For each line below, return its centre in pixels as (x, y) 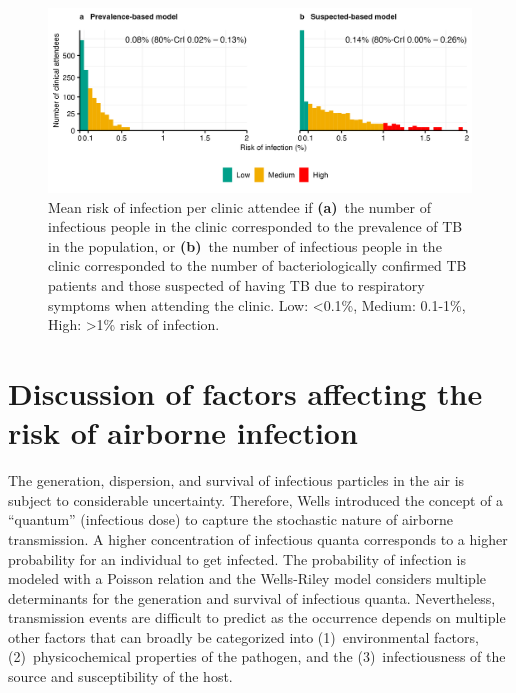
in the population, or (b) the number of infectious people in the (245, 245)
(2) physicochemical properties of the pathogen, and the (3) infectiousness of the (257, 656)
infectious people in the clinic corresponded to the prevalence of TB (255, 226)
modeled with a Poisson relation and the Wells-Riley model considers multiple (247, 578)
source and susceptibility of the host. (120, 676)
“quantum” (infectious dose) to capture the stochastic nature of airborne (230, 519)
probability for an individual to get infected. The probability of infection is (237, 558)
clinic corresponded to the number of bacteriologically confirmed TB (257, 265)
